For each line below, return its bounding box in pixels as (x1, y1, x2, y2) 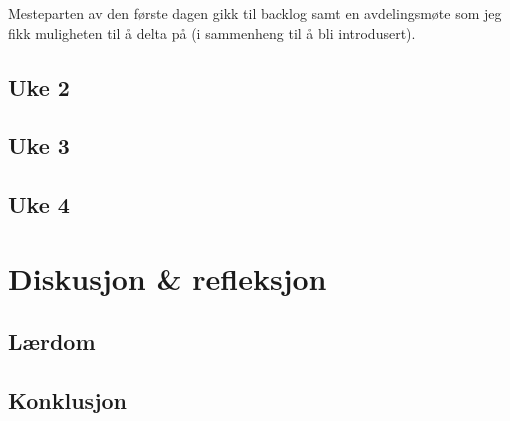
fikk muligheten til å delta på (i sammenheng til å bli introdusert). (8, 22, 416, 43)
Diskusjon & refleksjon (8, 257, 327, 298)
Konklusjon (8, 385, 128, 416)
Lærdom (8, 326, 96, 357)
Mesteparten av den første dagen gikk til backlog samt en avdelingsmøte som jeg (8, 3, 502, 23)
